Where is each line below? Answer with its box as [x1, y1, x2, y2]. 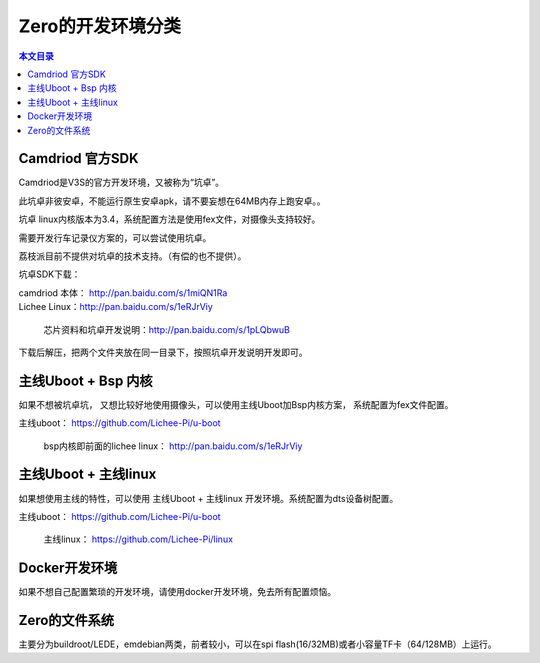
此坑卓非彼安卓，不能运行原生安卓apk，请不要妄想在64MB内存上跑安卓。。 [18, 195, 326, 207]
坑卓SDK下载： [18, 268, 81, 280]
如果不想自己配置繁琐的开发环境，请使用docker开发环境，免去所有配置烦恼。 [18, 586, 337, 598]
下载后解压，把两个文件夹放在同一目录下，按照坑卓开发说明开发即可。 [18, 346, 308, 358]
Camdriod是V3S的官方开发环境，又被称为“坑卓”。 [18, 176, 225, 189]
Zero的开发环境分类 [18, 15, 182, 37]
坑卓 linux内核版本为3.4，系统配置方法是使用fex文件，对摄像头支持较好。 [18, 213, 321, 225]
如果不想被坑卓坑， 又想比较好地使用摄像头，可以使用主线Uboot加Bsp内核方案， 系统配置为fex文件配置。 [18, 398, 454, 410]
